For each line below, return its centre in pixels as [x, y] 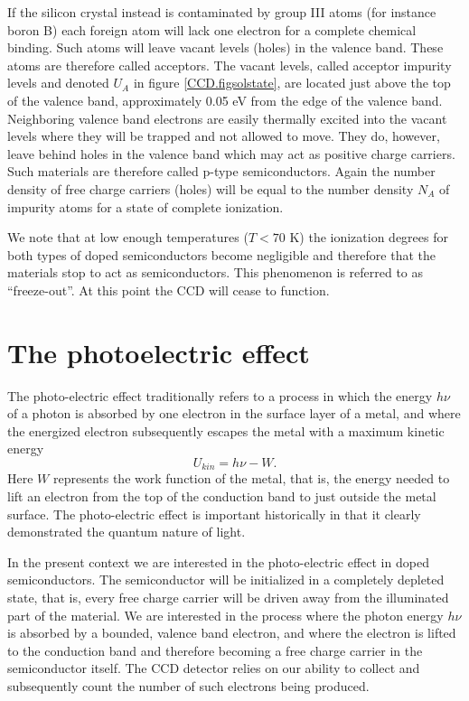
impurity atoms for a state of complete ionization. [145, 206]
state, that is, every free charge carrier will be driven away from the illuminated [228, 598]
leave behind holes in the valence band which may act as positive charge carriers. [231, 153]
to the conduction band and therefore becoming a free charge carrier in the [215, 650]
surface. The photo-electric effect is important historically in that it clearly [214, 514]
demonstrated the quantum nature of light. [127, 532]
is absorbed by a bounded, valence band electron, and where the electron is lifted [232, 633]
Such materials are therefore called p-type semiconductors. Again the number [221, 171]
